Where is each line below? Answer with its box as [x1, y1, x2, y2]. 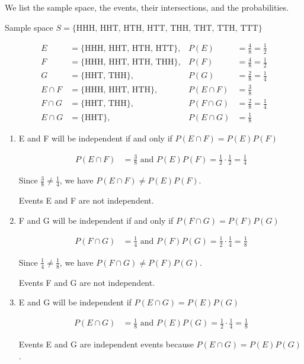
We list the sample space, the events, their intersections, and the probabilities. [5, 1, 289, 13]
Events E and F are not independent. [18, 194, 154, 207]
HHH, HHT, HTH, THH [85, 58, 174, 67]
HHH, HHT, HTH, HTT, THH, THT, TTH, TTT [76, 24, 258, 33]
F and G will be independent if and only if [18, 214, 174, 226]
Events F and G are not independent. [18, 276, 155, 288]
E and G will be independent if [18, 296, 132, 308]
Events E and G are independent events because [18, 338, 194, 350]
